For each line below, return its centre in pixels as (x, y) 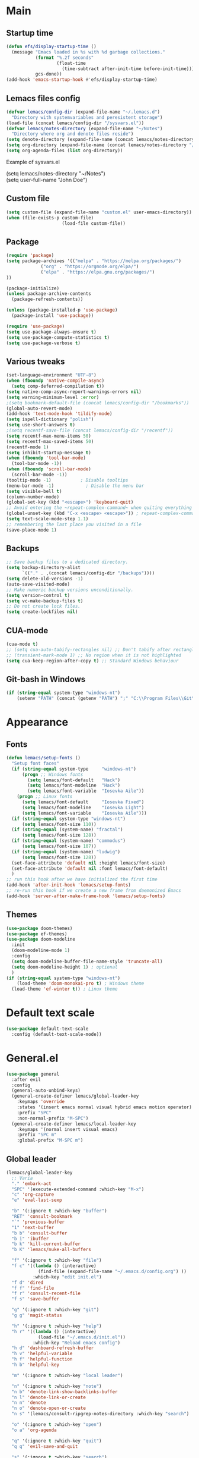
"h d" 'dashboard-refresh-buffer (53, 1348)
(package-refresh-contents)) (47, 299)
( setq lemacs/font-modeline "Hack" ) (74, 785)
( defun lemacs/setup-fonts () (44, 758)
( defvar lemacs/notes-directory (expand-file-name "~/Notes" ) (84, 128)
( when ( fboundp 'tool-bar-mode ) (46, 458)
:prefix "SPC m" (37, 1135)
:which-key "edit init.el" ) (67, 1277)
